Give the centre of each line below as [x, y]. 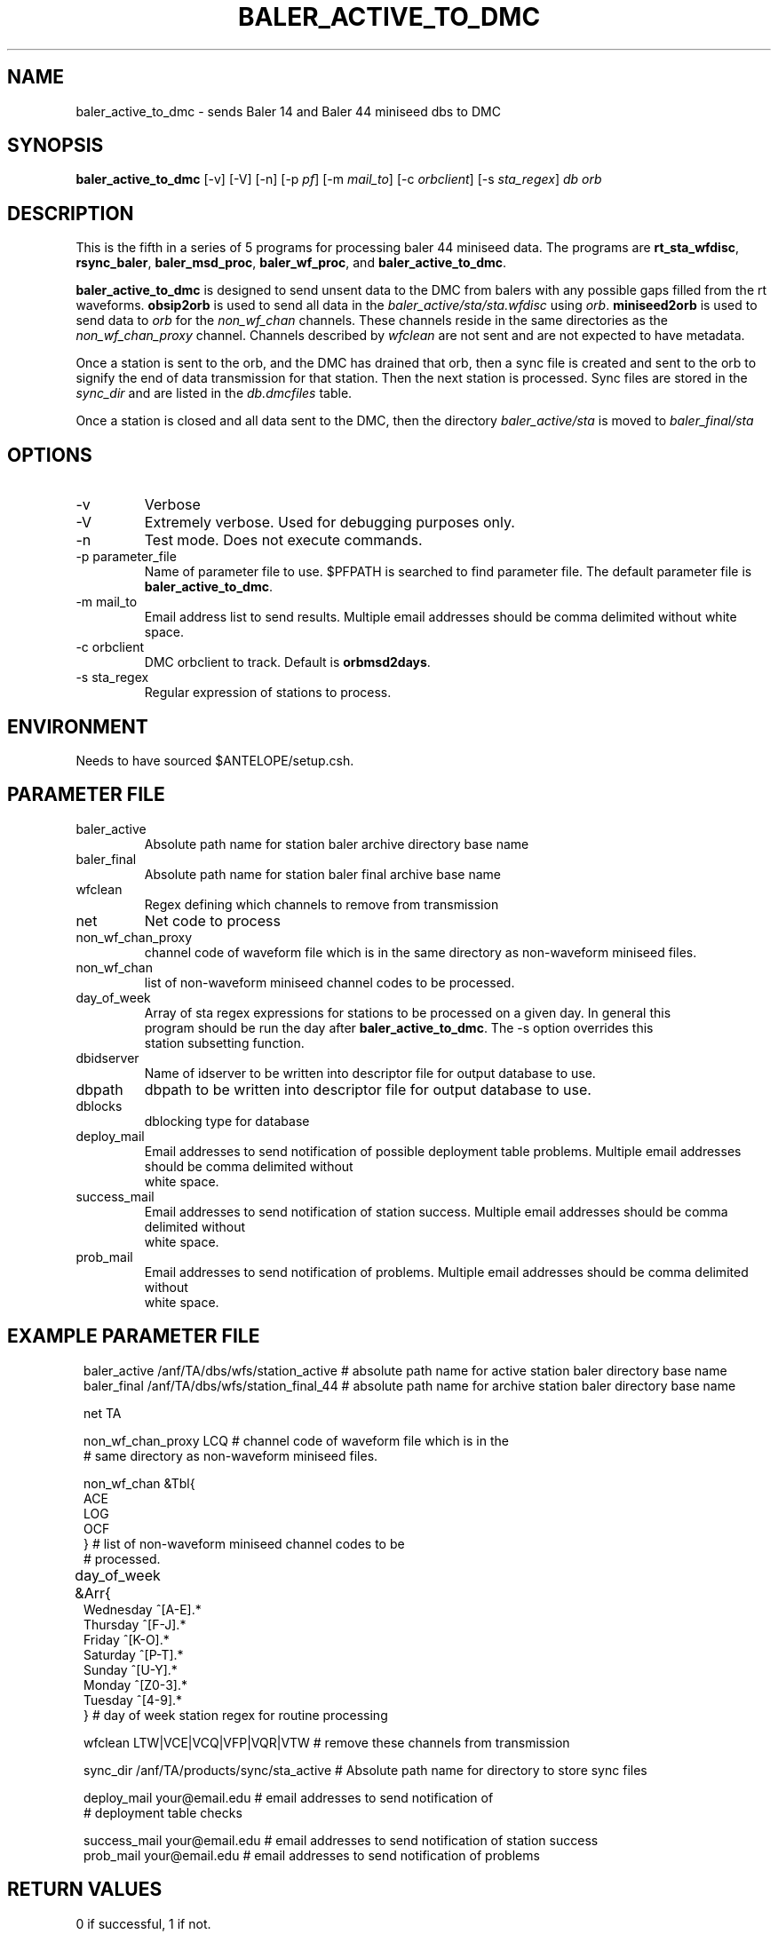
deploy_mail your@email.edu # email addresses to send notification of [289, 1797]
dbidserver [107, 1058]
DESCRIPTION [71, 213]
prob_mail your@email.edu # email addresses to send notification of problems [312, 1855]
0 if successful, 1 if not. [143, 1923]
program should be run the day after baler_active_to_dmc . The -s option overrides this [399, 1027]
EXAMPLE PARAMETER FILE [134, 1336]
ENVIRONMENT [78, 726]
